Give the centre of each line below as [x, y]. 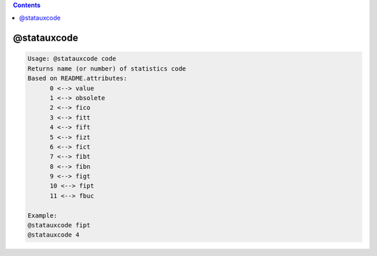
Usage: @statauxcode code [72, 59]
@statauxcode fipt [59, 225]
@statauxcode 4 [53, 235]
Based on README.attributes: [77, 78]
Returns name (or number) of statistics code [107, 69]
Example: [43, 215]
